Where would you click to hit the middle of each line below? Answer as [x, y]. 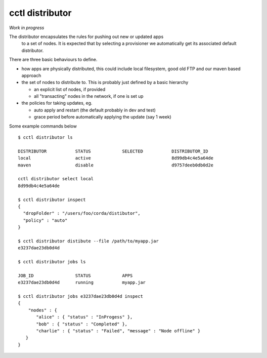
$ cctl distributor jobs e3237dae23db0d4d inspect [81, 296]
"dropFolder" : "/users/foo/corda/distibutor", [82, 213]
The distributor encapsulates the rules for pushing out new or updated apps [86, 37]
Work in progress [27, 28]
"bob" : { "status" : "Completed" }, [82, 324]
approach [31, 75]
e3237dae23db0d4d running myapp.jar [82, 282]
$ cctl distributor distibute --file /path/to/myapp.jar [89, 241]
